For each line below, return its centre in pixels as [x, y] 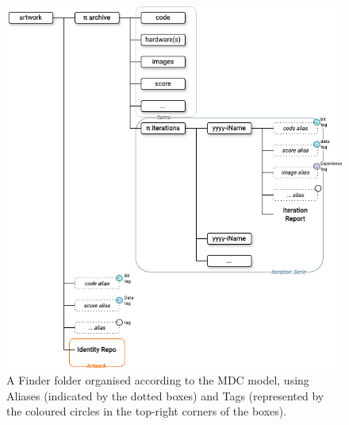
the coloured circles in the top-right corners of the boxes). [147, 411]
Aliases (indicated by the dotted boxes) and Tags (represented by [165, 395]
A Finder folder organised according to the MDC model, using [158, 380]
